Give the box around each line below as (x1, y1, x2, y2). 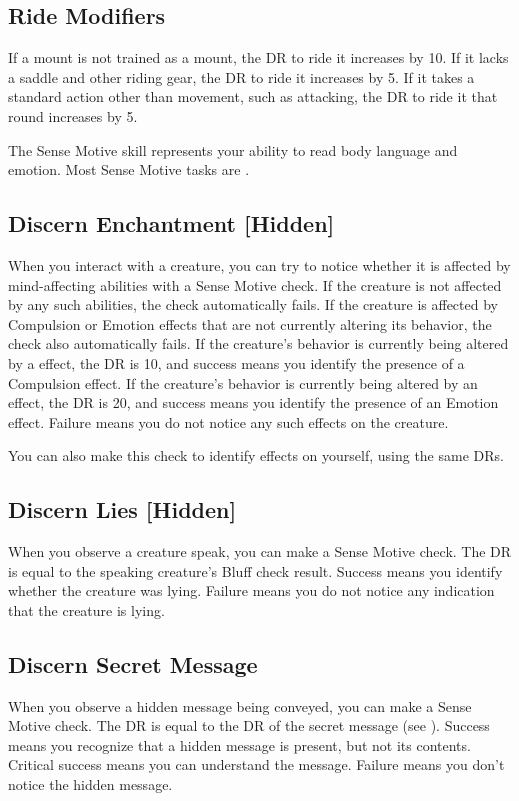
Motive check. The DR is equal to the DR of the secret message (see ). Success (8, 715, 490, 736)
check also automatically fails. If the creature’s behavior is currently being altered (8, 333, 509, 354)
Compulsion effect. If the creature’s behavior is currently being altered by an (8, 372, 478, 393)
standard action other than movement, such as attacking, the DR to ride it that (8, 86, 498, 107)
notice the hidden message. (8, 774, 173, 795)
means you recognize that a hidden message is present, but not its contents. (8, 734, 471, 755)
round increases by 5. (8, 105, 138, 126)
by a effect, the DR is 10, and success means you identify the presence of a (8, 352, 465, 373)
